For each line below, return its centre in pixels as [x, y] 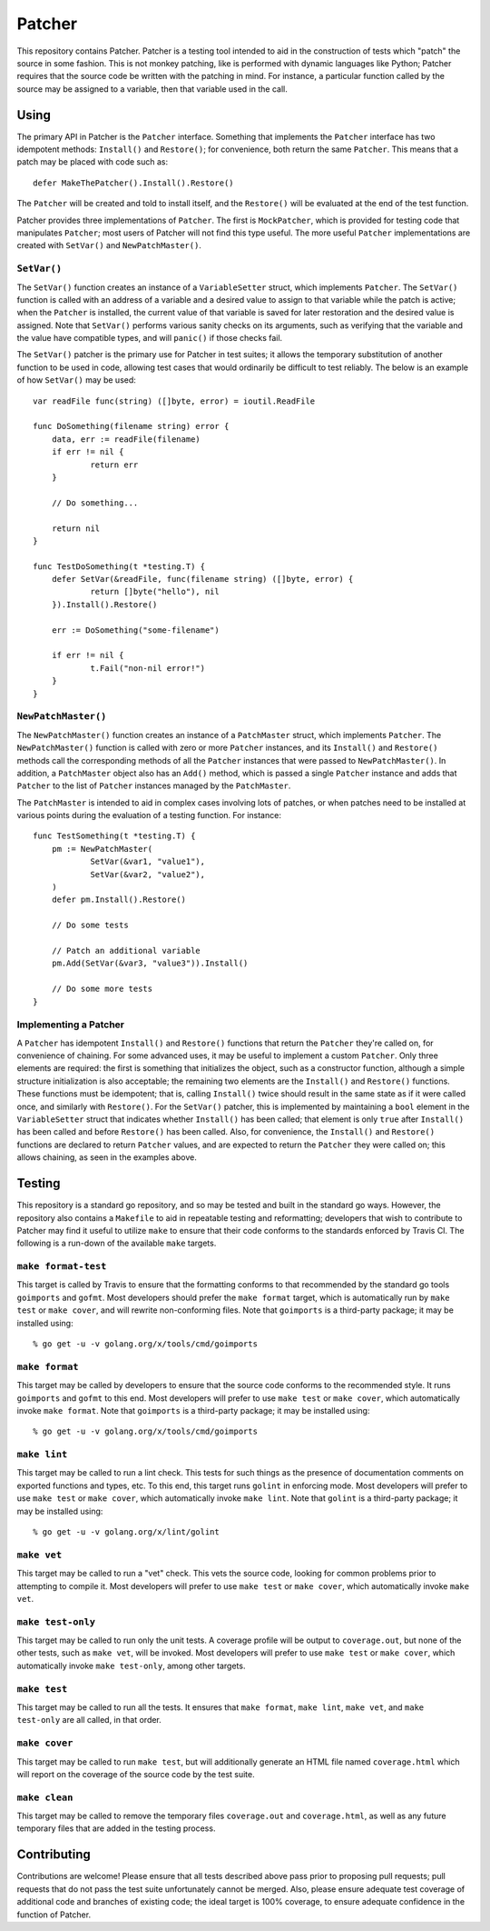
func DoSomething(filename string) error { [131, 426]
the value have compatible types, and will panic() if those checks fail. [150, 338]
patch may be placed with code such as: [92, 162]
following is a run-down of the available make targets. [117, 1243]
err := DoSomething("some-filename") [135, 630]
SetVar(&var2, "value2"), [148, 874]
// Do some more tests [102, 989]
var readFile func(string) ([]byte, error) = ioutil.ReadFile [174, 401]
